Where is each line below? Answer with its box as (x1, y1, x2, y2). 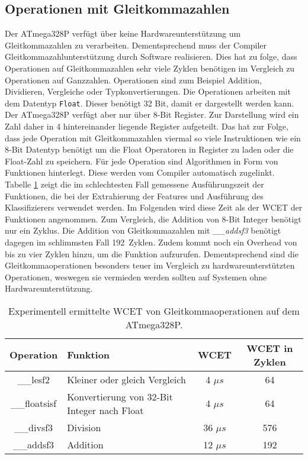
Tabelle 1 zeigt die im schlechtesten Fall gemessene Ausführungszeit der (5, 177, 264, 190)
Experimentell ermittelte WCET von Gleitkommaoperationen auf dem (8, 303, 300, 318)
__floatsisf (11, 396, 57, 410)
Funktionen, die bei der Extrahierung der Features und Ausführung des (5, 189, 264, 202)
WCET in (246, 341, 293, 355)
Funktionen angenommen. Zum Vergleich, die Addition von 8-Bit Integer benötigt (5, 212, 301, 225)
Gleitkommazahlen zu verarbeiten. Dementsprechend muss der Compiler (5, 38, 267, 51)
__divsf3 (14, 420, 53, 434)
